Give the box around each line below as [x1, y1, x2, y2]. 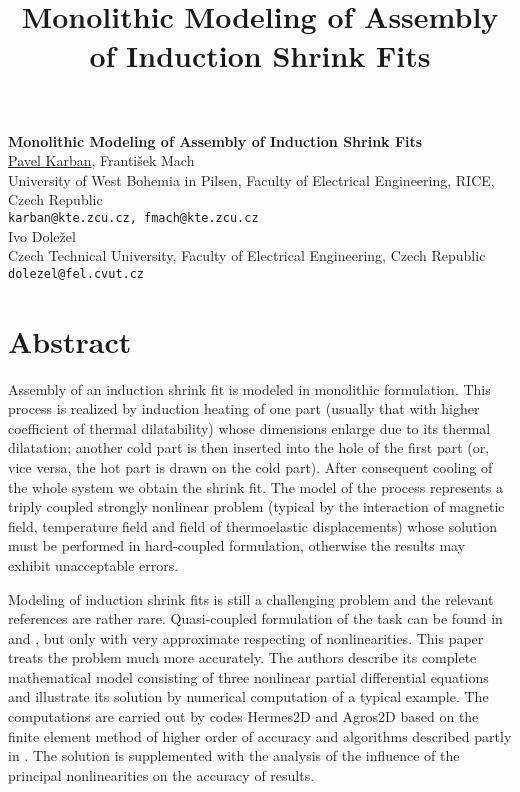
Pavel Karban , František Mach [8, 150, 195, 171]
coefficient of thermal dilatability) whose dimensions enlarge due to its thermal [8, 417, 491, 438]
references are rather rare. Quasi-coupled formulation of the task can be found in [8, 608, 503, 629]
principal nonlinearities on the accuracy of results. [8, 764, 315, 785]
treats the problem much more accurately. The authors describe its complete [8, 647, 477, 668]
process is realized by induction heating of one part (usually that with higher [8, 398, 480, 419]
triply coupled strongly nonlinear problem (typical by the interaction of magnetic [8, 496, 505, 517]
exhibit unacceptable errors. [8, 554, 179, 575]
